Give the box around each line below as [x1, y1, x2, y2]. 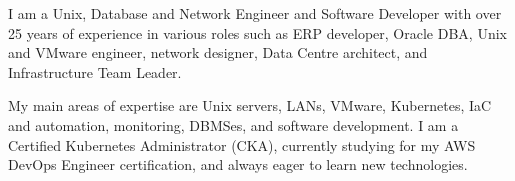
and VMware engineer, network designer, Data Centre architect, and [8, 42, 428, 63]
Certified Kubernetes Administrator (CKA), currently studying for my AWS [8, 134, 476, 155]
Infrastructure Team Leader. [8, 61, 182, 82]
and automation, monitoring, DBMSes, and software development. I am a [8, 114, 459, 135]
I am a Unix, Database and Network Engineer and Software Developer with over [8, 3, 502, 23]
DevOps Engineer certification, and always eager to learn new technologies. [8, 154, 468, 175]
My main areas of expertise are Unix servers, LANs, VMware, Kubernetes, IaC [8, 95, 492, 116]
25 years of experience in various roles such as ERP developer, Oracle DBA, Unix [8, 22, 507, 43]
